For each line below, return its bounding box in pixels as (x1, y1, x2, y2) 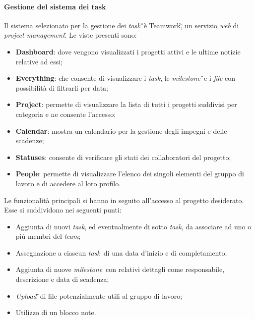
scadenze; (15, 135, 44, 146)
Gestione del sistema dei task (4, 1, 106, 11)
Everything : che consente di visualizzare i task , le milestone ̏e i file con (15, 73, 236, 83)
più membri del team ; (15, 231, 81, 241)
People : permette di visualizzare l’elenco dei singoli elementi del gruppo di (15, 168, 244, 179)
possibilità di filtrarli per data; (15, 82, 109, 93)
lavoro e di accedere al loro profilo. (15, 178, 121, 188)
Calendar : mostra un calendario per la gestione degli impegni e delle (15, 125, 227, 136)
